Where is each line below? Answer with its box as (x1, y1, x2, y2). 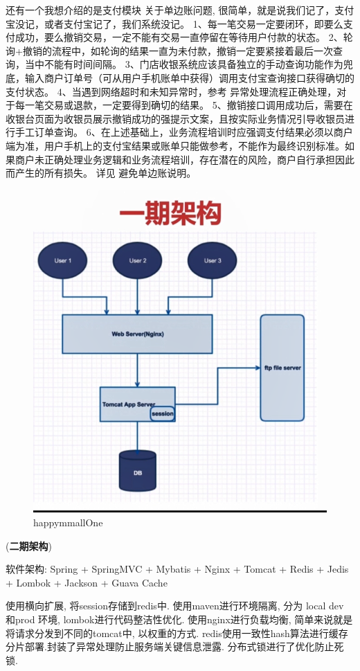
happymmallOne (33, 515, 103, 530)
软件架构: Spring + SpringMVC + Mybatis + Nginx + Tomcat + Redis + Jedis (6, 562, 349, 576)
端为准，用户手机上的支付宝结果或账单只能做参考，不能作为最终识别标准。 (6, 138, 345, 152)
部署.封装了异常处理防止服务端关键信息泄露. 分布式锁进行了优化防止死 (24, 639, 344, 654)
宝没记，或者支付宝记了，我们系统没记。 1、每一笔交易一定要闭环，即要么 (6, 16, 343, 30)
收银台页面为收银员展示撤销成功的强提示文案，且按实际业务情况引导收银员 (6, 111, 345, 125)
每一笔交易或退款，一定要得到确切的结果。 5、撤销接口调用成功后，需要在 (15, 98, 353, 112)
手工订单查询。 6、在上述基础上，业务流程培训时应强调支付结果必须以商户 (15, 125, 353, 139)
